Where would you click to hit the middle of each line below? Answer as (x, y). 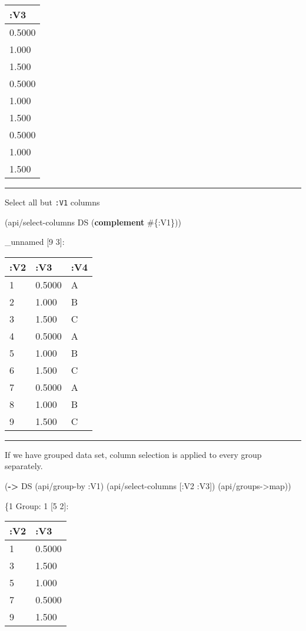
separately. (24, 466)
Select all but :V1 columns (52, 202)
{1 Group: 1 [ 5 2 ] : (37, 505)
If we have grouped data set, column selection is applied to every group (133, 454)
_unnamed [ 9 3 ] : (35, 242)
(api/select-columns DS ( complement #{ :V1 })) (93, 222)
